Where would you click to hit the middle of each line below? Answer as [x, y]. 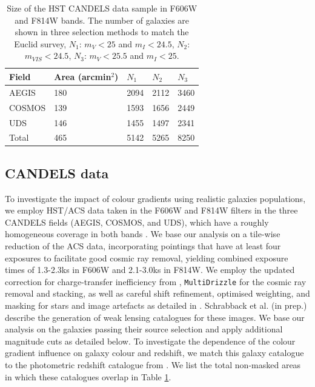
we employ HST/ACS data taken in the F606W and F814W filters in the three [151, 210]
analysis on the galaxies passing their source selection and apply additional [144, 329]
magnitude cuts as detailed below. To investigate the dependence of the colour [150, 341]
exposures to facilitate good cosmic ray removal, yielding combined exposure [147, 257]
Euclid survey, [40, 43]
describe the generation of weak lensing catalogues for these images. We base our [155, 317]
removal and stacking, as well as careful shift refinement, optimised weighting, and [157, 293]
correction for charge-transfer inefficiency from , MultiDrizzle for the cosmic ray [156, 281]
